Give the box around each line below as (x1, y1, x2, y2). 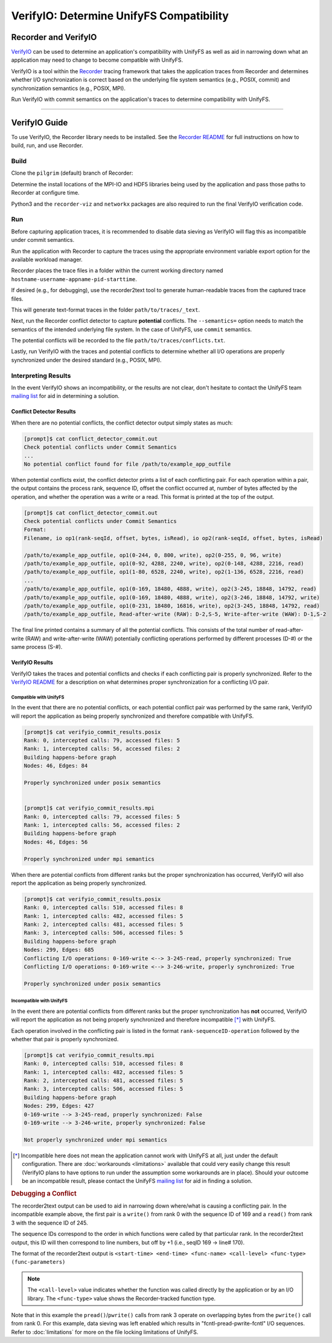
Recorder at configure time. (11, 189, 80, 197)
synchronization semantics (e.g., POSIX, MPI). (11, 85, 126, 92)
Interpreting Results (11, 371, 71, 380)
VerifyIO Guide (11, 117, 68, 128)
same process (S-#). (11, 643, 63, 651)
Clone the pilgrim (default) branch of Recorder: (11, 169, 133, 177)
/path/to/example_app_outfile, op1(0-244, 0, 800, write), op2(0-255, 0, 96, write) (24, 551, 282, 559)
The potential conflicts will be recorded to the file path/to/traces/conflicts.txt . (11, 337, 226, 344)
